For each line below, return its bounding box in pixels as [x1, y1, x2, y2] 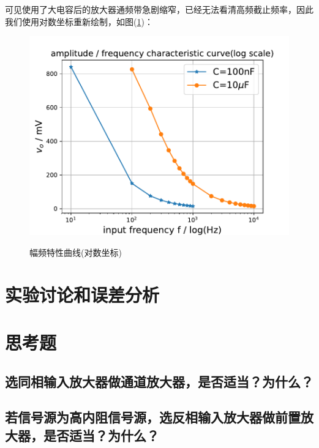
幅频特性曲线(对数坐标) [29, 245, 122, 258]
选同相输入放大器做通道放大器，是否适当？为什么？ [5, 371, 313, 390]
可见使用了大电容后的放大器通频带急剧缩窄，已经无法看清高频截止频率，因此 [5, 3, 313, 15]
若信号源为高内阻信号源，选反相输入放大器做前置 [5, 408, 301, 427]
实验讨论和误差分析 [5, 282, 160, 307]
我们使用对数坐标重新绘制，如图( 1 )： [5, 15, 153, 28]
